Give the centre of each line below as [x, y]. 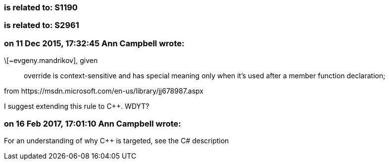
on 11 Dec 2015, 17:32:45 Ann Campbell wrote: [94, 43]
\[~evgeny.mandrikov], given [51, 61]
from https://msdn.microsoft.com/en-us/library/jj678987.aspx [104, 91]
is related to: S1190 [41, 7]
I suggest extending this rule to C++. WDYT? [77, 106]
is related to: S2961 [42, 25]
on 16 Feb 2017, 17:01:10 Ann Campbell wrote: [93, 123]
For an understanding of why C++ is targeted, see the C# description [117, 140]
